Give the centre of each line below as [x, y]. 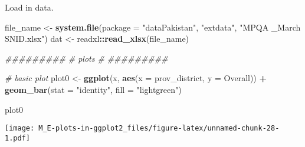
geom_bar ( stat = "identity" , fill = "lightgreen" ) [93, 89]
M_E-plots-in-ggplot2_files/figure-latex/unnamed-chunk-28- [159, 128]
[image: [20, 128]
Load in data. [29, 7]
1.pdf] [17, 138]
